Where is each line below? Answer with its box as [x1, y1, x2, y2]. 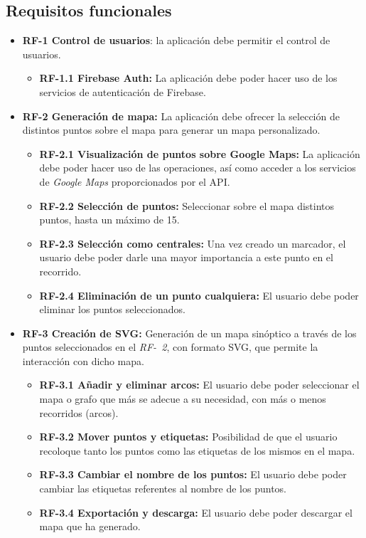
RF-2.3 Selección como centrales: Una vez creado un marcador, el [39, 236, 346, 250]
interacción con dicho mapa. [22, 353, 144, 368]
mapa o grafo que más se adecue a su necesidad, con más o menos [39, 391, 326, 406]
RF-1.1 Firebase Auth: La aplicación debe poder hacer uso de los [39, 70, 338, 85]
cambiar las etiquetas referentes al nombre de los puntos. [39, 481, 286, 496]
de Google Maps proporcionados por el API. [39, 174, 230, 189]
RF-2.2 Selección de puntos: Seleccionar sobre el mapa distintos [39, 198, 335, 213]
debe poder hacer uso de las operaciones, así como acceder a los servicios [39, 160, 356, 175]
